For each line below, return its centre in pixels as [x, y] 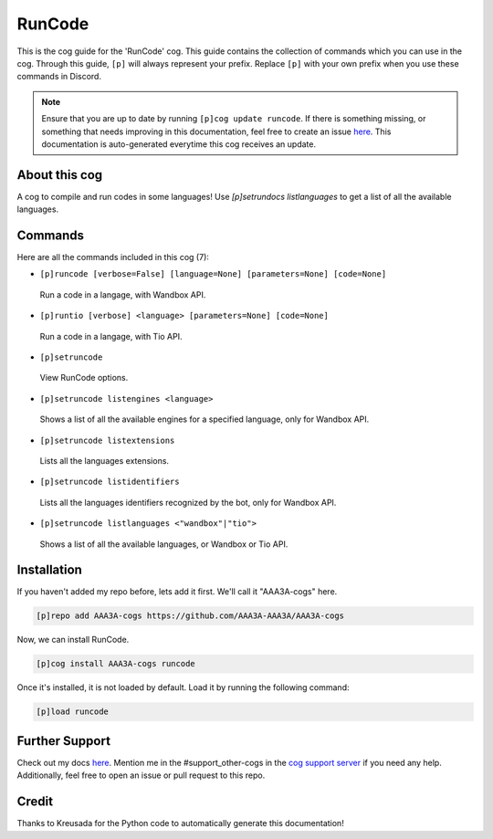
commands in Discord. [59, 77]
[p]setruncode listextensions [107, 440]
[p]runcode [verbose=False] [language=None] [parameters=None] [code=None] [213, 274]
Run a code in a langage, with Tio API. [111, 336]
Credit [35, 802]
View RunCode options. [84, 378]
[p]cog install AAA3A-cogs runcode [115, 664]
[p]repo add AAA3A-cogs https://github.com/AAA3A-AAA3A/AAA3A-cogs [190, 616]
